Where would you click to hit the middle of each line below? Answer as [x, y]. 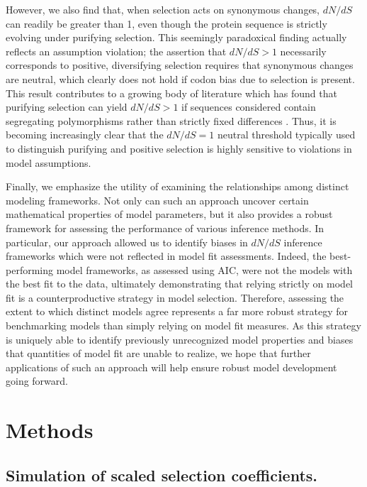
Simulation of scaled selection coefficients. [162, 475]
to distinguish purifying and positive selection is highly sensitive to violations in [179, 148]
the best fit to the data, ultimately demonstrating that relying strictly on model [179, 284]
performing [29, 269]
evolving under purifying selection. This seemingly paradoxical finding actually [176, 37]
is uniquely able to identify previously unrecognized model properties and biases [180, 339]
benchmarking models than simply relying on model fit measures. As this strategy [183, 325]
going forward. [37, 381]
